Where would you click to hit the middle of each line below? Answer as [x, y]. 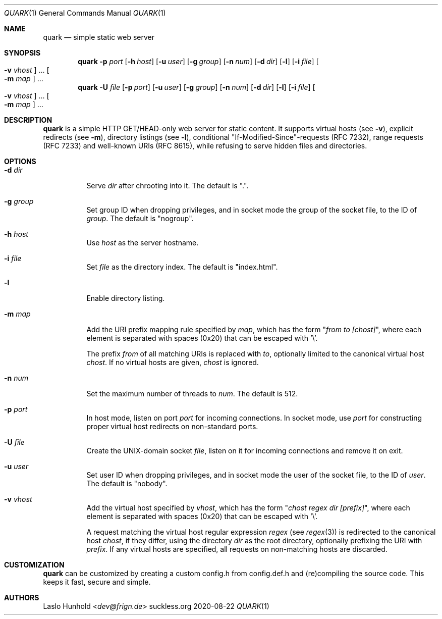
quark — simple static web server [99, 37]
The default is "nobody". [127, 483]
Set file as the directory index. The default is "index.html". [182, 267]
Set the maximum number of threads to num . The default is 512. [192, 394]
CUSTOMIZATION [34, 565]
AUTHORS [22, 598]
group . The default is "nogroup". [140, 218]
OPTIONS [20, 161]
